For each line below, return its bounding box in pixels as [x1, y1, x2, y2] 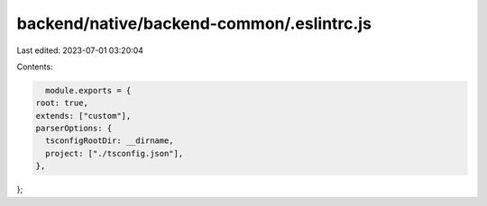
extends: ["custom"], [35, 111, 132, 121]
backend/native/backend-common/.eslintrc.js [16, 13, 372, 33]
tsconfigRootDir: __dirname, [45, 136, 175, 146]
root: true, [35, 98, 89, 108]
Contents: [16, 61, 53, 72]
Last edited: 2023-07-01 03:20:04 [16, 45, 144, 56]
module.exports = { [45, 85, 132, 95]
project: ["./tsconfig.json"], [45, 148, 184, 158]
